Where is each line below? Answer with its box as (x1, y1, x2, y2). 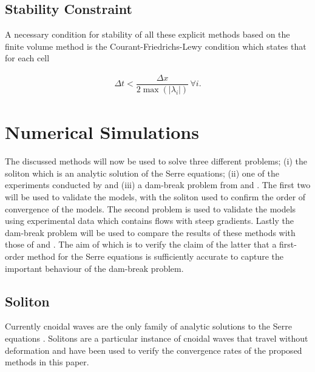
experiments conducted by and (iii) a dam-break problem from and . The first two (5, 178, 311, 191)
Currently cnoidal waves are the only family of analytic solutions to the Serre (5, 320, 292, 333)
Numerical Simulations (5, 120, 199, 144)
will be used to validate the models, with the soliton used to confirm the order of (5, 190, 306, 203)
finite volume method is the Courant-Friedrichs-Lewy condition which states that (5, 39, 307, 52)
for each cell (5, 52, 50, 64)
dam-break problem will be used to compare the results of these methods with (5, 226, 296, 238)
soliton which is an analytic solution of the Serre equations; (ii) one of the (5, 166, 279, 179)
